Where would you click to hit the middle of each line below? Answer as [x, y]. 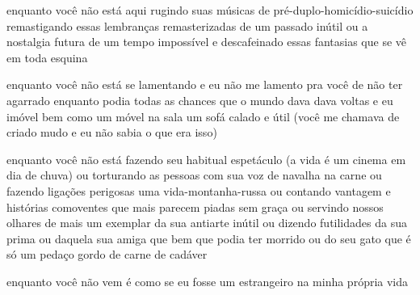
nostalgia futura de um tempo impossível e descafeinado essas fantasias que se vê [207, 42]
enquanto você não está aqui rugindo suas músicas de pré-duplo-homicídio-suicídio [210, 10]
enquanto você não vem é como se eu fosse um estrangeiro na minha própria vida [208, 281]
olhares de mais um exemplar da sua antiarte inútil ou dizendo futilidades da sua [207, 223]
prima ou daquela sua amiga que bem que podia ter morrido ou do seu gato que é [209, 238]
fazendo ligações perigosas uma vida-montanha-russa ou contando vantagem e [199, 190]
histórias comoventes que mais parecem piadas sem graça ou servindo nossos [195, 206]
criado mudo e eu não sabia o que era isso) [112, 132]
